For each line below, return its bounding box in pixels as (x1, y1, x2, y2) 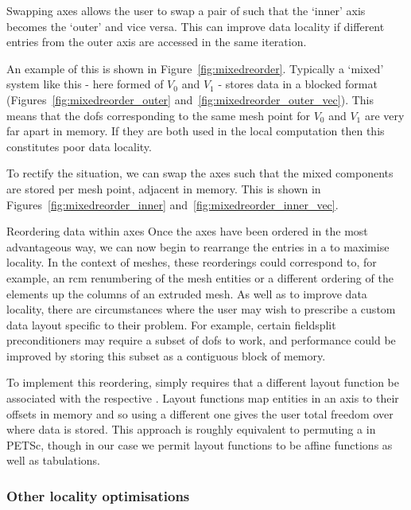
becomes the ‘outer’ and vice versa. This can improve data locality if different (6, 18, 385, 34)
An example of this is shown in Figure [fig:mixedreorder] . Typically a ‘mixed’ (6, 60, 384, 76)
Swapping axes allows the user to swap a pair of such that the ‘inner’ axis (6, 2, 366, 18)
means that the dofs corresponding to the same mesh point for (6, 107, 311, 123)
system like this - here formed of (6, 76, 164, 92)
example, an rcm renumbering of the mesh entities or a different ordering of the (6, 269, 394, 286)
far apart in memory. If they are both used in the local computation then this (6, 123, 385, 139)
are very (364, 107, 405, 123)
